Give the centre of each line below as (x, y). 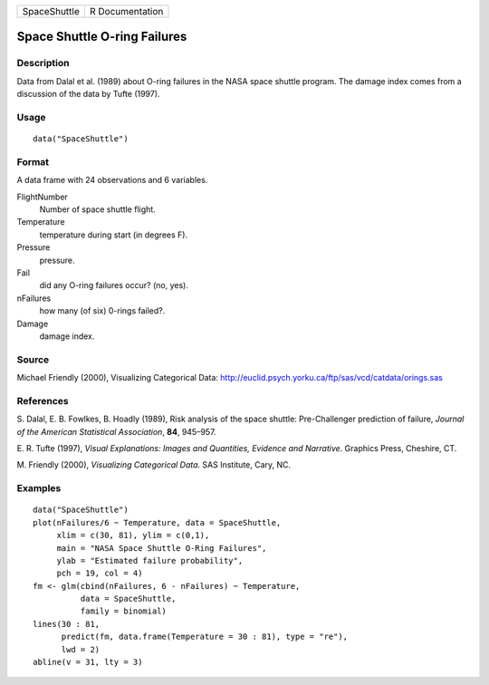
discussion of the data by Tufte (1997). (88, 94)
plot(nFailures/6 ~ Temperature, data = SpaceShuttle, (157, 522)
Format (33, 161)
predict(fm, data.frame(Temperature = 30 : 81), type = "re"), (205, 637)
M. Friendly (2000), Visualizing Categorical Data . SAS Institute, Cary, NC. (154, 465)
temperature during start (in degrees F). (114, 235)
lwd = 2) (81, 649)
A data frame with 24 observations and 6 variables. (112, 180)
